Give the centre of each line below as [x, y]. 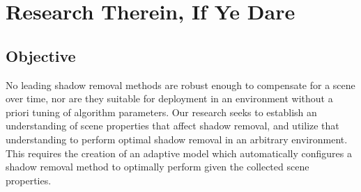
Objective [41, 55]
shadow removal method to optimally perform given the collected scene [158, 167]
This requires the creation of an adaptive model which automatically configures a [179, 153]
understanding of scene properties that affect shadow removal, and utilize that [172, 126]
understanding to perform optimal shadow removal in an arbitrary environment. [177, 139]
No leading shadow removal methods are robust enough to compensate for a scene [180, 85]
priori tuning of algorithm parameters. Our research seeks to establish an [161, 112]
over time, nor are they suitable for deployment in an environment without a [169, 98]
